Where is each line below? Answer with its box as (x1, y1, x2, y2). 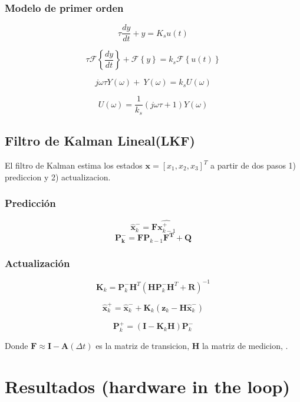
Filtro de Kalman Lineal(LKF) (5, 131, 195, 150)
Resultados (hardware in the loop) (5, 374, 290, 398)
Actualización (5, 256, 70, 271)
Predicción (5, 196, 56, 210)
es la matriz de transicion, (95, 339, 190, 351)
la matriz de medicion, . (202, 339, 288, 351)
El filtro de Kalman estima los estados (5, 159, 143, 171)
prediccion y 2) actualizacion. (5, 170, 111, 183)
